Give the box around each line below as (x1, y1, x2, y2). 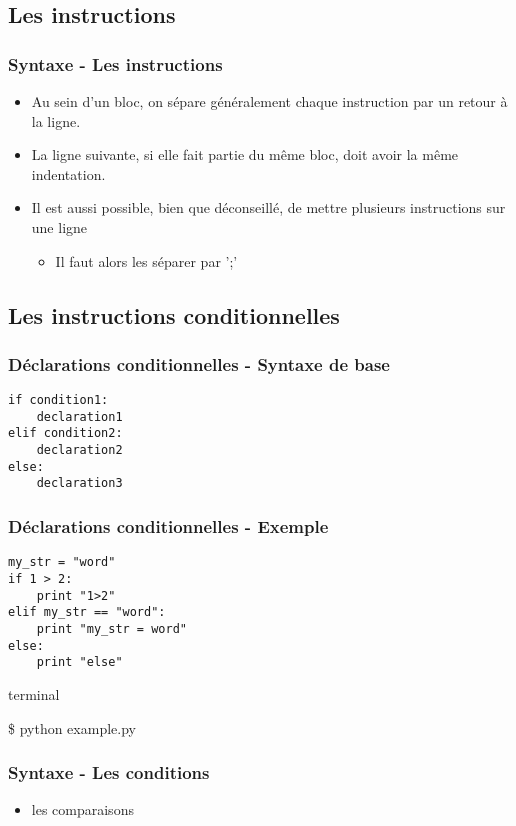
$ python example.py (8, 717, 136, 738)
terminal (8, 683, 60, 704)
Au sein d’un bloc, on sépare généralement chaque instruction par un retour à (31, 91, 508, 111)
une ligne (31, 216, 88, 237)
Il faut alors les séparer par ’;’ (55, 250, 238, 271)
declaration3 (36, 476, 123, 491)
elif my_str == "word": (8, 605, 166, 620)
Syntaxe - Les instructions (8, 51, 223, 76)
